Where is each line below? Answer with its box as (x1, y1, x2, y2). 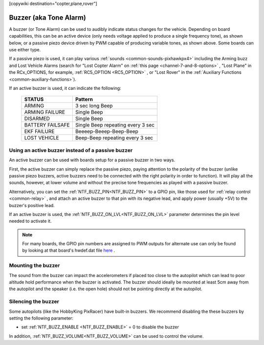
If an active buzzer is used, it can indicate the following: (9, 86, 122, 91)
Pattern (75, 96, 93, 103)
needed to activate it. (9, 218, 52, 224)
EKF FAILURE (24, 128, 55, 135)
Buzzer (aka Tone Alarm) (9, 13, 87, 22)
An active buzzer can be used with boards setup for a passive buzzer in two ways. (9, 157, 176, 163)
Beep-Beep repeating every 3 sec (75, 134, 154, 141)
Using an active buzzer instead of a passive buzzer (9, 147, 133, 153)
